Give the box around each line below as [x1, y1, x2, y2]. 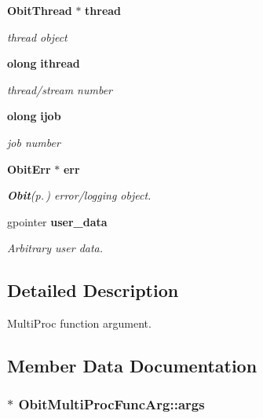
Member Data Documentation [7, 354, 258, 378]
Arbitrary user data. [7, 240, 104, 256]
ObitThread [7, 2, 72, 18]
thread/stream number [7, 81, 113, 97]
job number [7, 134, 60, 150]
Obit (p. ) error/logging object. [7, 187, 152, 203]
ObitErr [7, 160, 51, 177]
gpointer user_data [7, 213, 108, 229]
